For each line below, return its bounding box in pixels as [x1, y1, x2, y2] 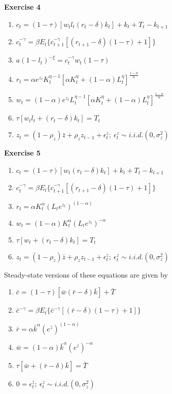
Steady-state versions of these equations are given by [4, 269, 168, 280]
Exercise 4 [4, 2, 41, 12]
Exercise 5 [4, 147, 41, 158]
